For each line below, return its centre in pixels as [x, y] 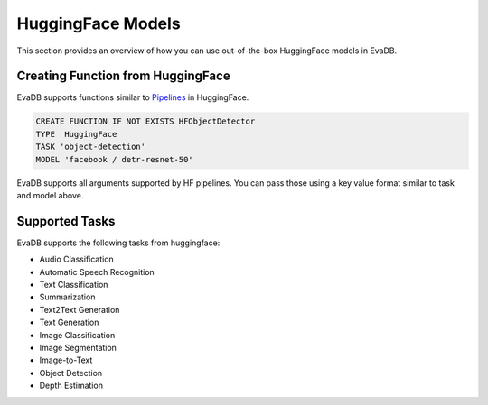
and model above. [50, 195]
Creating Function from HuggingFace [123, 76]
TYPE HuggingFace [76, 134]
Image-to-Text [66, 360]
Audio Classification [77, 259]
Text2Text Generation [80, 309]
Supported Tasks [66, 221]
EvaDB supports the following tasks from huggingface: [118, 243]
